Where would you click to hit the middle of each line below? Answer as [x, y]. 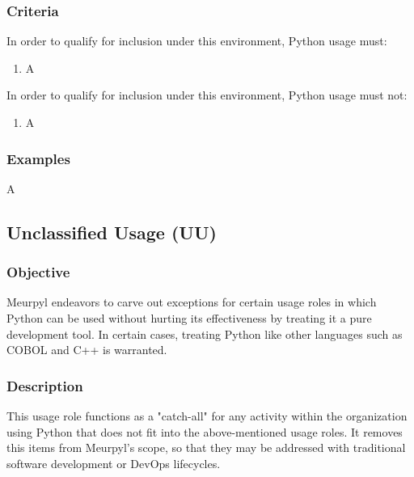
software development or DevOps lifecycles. [114, 463]
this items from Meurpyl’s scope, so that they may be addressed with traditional [206, 447]
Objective [38, 272]
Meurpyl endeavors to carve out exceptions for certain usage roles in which [192, 302]
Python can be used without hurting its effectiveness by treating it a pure [189, 318]
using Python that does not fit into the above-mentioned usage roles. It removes [205, 431]
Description [45, 385]
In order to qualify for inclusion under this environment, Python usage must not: [207, 95]
